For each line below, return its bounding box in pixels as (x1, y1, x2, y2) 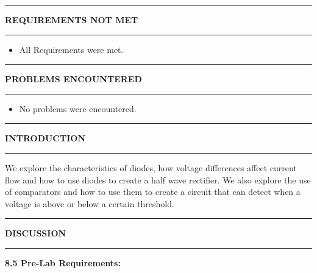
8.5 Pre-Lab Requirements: (5, 256, 121, 269)
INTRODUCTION (5, 132, 86, 144)
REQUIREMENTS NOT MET (5, 13, 138, 26)
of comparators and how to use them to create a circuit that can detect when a (5, 185, 301, 198)
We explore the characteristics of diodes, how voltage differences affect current (5, 161, 297, 174)
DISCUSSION (5, 227, 66, 239)
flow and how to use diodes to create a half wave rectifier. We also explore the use (5, 173, 311, 186)
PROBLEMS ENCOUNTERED (5, 73, 142, 85)
